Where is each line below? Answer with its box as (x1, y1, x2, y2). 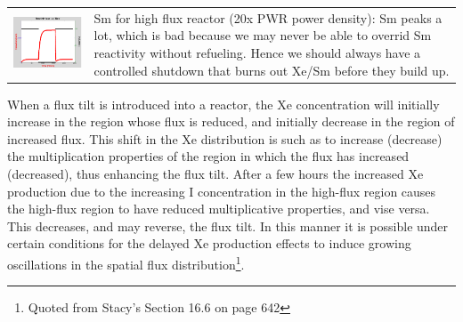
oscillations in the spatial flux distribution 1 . (7, 252, 245, 273)
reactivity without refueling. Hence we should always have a (93, 43, 421, 61)
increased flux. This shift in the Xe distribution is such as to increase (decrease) (7, 129, 443, 148)
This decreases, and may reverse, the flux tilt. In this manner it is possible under (7, 216, 449, 235)
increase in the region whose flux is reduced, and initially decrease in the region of (7, 112, 455, 131)
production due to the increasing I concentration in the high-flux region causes (7, 181, 436, 200)
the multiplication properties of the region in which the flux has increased (7, 147, 410, 165)
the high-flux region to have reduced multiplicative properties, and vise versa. (7, 199, 430, 218)
